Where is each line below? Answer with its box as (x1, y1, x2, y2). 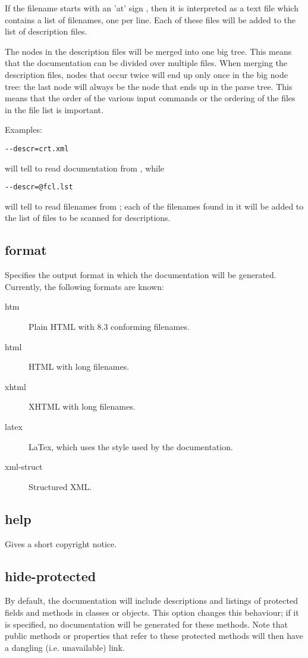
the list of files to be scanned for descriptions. (5, 211, 171, 224)
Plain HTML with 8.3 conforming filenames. (29, 320, 190, 333)
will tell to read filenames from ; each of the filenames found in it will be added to (5, 199, 304, 212)
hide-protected (5, 566, 96, 585)
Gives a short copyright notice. (5, 537, 117, 550)
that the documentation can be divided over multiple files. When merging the (5, 57, 288, 69)
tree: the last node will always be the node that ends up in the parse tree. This (5, 80, 293, 92)
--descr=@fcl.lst (5, 183, 73, 192)
